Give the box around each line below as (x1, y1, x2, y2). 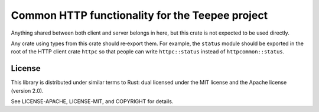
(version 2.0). (11, 87, 44, 94)
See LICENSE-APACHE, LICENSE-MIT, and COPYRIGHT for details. (11, 98, 174, 105)
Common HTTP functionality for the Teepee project (11, 9, 268, 22)
